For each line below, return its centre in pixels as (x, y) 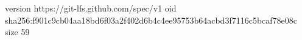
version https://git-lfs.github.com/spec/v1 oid (91, 8)
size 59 (17, 32)
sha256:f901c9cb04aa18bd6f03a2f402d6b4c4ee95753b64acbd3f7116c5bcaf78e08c (151, 20)
